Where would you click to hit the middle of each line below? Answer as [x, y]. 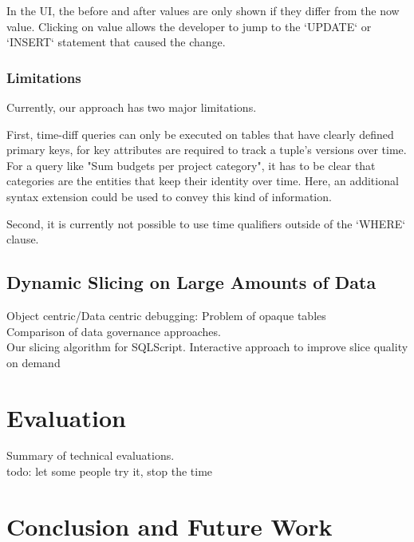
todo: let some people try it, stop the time [110, 471]
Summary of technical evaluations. [91, 455]
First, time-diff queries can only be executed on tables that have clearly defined [200, 134]
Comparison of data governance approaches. [114, 331]
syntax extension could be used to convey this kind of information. [169, 196]
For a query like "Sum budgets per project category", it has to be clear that [191, 165]
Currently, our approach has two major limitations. [132, 107]
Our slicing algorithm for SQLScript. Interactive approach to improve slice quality [207, 347]
